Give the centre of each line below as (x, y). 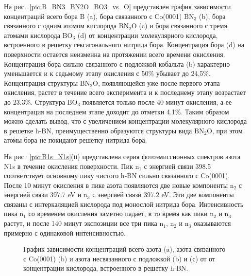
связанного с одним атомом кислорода (60, 26)
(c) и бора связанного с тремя (183, 26)
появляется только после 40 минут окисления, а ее (157, 101)
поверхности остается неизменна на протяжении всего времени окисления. (115, 54)
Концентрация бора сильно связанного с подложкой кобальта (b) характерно (117, 64)
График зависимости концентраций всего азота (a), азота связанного (125, 249)
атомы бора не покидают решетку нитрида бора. (75, 140)
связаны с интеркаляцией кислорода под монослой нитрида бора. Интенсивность (124, 204)
